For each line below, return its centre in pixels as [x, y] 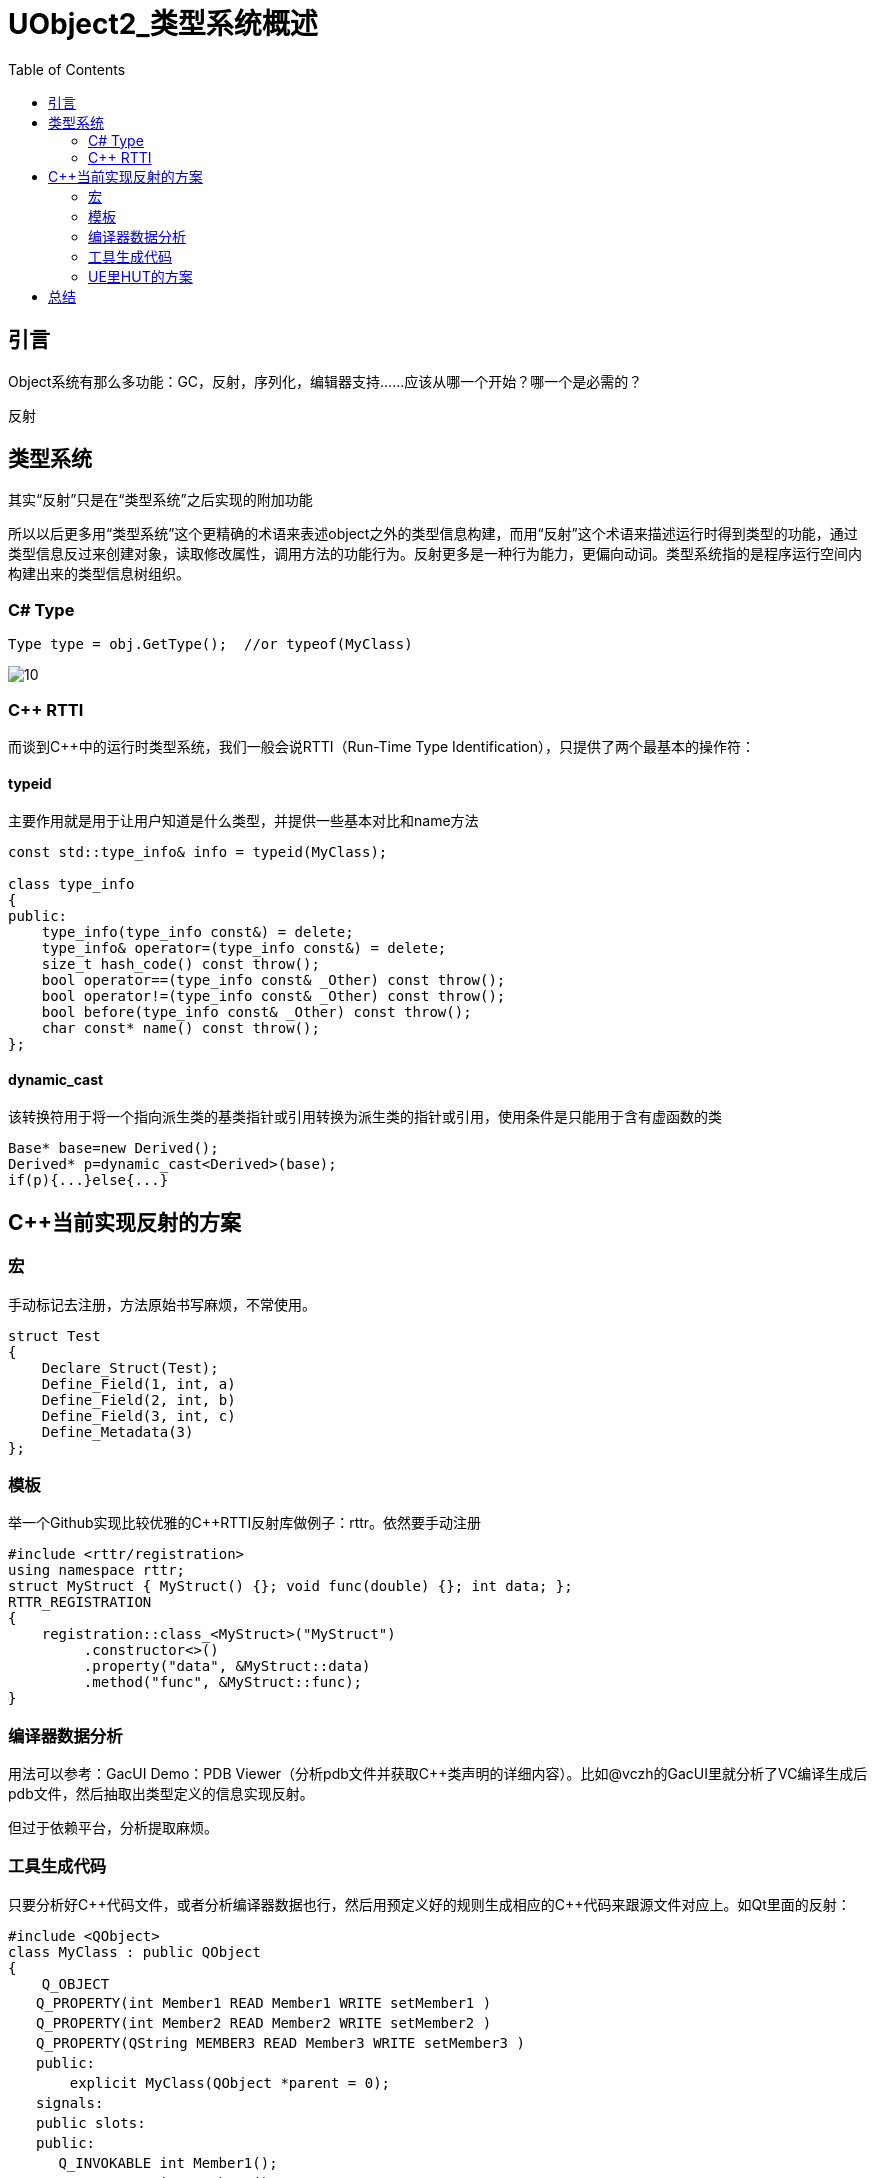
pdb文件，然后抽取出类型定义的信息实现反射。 [161, 1794]
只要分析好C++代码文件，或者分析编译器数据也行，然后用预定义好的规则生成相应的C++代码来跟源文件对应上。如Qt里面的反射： [429, 1904]
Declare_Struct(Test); [130, 1367]
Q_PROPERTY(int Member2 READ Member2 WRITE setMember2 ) [263, 2022]
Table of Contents [67, 69]
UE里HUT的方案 [140, 276]
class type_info [71, 884]
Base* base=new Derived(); [113, 1148]
